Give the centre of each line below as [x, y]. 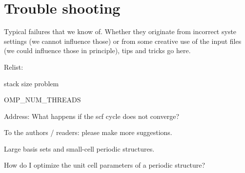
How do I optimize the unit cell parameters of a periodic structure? [105, 165]
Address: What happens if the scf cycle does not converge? [92, 116]
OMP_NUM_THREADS [42, 100]
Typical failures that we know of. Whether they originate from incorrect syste [120, 31]
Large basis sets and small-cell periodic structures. [79, 148]
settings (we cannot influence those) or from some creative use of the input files [123, 41]
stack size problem [31, 83]
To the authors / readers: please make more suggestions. [88, 132]
